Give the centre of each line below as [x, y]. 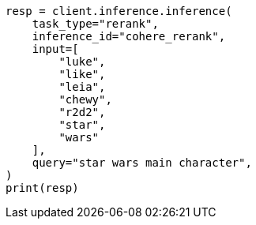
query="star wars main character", [142, 163]
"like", [82, 74]
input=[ [55, 49]
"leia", [82, 87]
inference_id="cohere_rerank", [129, 36]
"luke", [82, 62]
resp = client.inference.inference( [119, 11]
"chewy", [85, 99]
